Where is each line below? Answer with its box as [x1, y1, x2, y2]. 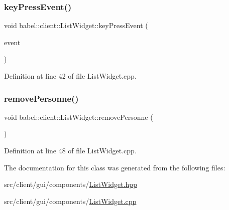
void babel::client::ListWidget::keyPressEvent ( [4, 20, 148, 31]
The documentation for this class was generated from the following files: [4, 162, 225, 172]
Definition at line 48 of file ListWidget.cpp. [4, 145, 137, 155]
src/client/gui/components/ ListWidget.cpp [4, 195, 137, 206]
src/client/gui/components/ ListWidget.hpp [4, 179, 137, 189]
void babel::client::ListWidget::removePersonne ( [4, 111, 153, 122]
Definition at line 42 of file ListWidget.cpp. [4, 71, 137, 81]
